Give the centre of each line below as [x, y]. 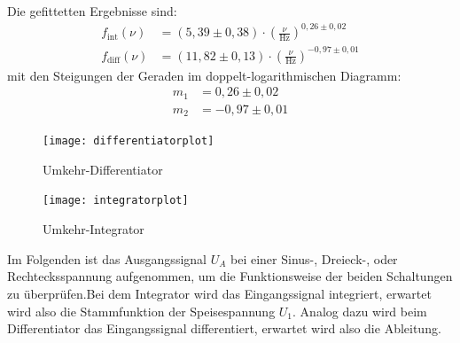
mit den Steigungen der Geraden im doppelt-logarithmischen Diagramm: [204, 75]
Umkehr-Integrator [94, 229]
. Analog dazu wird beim [360, 311]
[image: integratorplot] [116, 201]
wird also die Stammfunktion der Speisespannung [141, 311]
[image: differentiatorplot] [129, 141]
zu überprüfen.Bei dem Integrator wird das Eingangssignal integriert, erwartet [219, 293]
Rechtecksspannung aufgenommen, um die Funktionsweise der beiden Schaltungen [230, 276]
